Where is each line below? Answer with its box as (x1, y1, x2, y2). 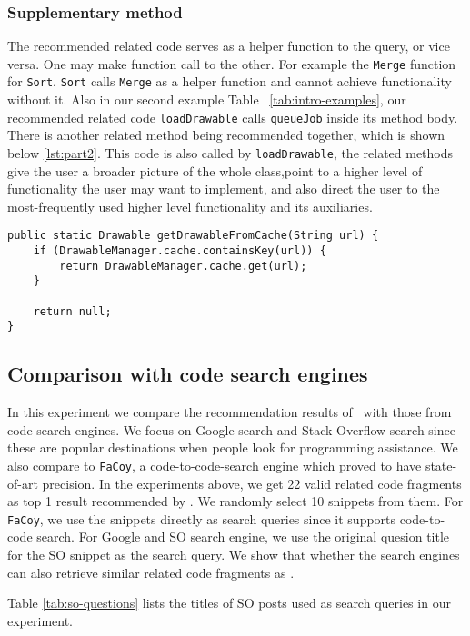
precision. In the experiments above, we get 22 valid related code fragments (42, 473, 462, 492)
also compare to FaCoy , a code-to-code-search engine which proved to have (7, 455, 422, 474)
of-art (7, 473, 38, 492)
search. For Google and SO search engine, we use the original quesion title (36, 527, 450, 546)
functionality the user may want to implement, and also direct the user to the (7, 179, 440, 198)
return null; (33, 304, 112, 318)
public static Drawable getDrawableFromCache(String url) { (7, 229, 379, 243)
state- (425, 455, 457, 474)
